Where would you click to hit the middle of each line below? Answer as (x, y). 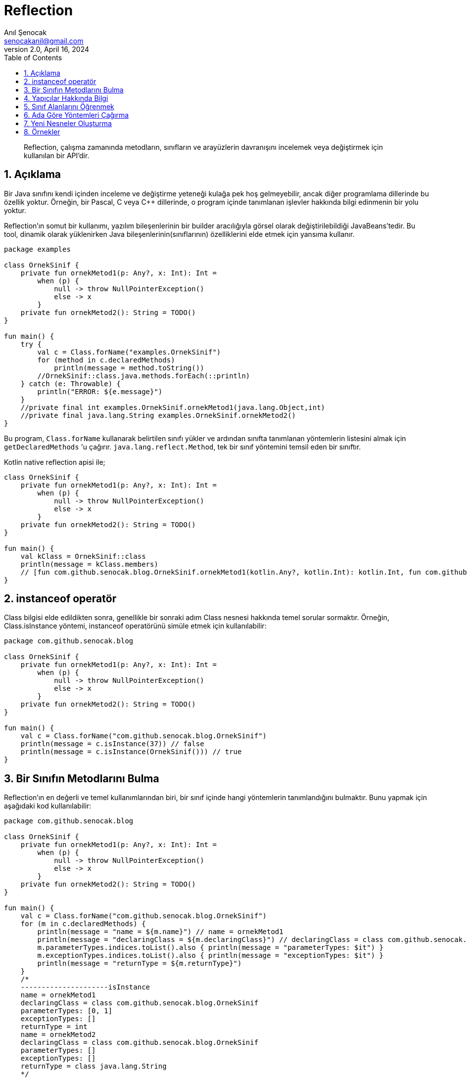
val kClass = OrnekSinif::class (83, 556)
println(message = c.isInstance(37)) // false (112, 744)
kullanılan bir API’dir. (57, 155)
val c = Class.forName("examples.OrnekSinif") (129, 352)
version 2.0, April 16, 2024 (47, 49)
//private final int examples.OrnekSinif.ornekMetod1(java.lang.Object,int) (173, 407)
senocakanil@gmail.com (44, 41)
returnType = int (54, 1027)
